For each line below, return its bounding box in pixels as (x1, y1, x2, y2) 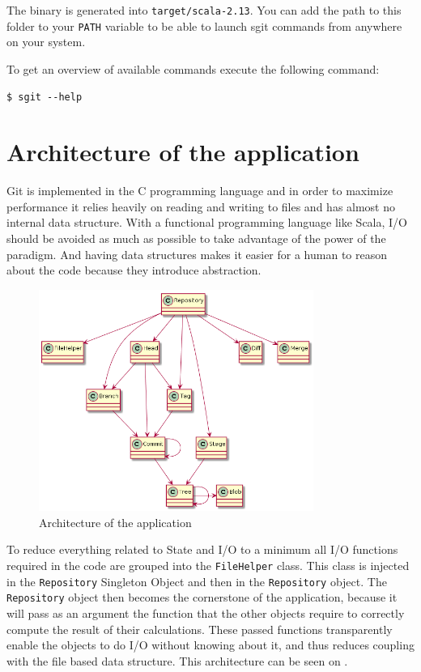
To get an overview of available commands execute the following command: (6, 60, 380, 77)
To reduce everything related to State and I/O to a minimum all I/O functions (6, 541, 398, 558)
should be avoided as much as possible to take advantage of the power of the (6, 230, 386, 246)
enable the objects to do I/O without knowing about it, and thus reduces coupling (6, 636, 415, 653)
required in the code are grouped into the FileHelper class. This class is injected (6, 556, 410, 573)
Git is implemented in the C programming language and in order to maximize (6, 182, 393, 199)
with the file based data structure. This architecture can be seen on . (6, 652, 348, 669)
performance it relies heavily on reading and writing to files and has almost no (6, 198, 396, 215)
